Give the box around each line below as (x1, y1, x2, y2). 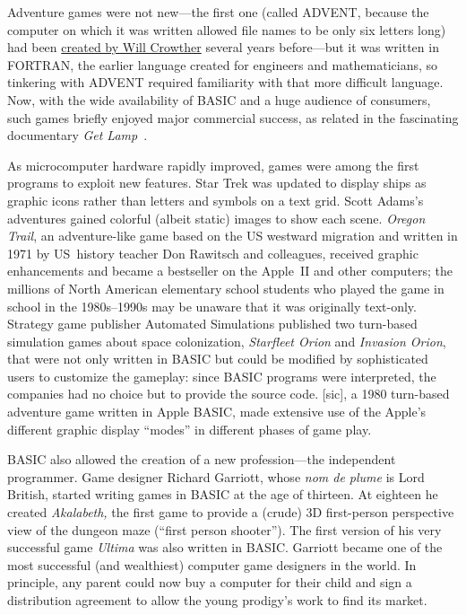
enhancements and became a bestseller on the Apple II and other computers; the (7, 261, 453, 280)
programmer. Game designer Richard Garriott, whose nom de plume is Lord (7, 467, 425, 486)
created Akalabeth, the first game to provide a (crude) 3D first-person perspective (7, 503, 454, 522)
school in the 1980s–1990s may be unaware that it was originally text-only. (7, 296, 417, 315)
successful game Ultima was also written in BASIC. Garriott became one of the (7, 538, 443, 557)
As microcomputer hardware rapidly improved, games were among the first (7, 155, 419, 174)
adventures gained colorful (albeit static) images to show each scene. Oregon (7, 208, 426, 227)
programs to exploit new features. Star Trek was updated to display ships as (7, 173, 427, 192)
